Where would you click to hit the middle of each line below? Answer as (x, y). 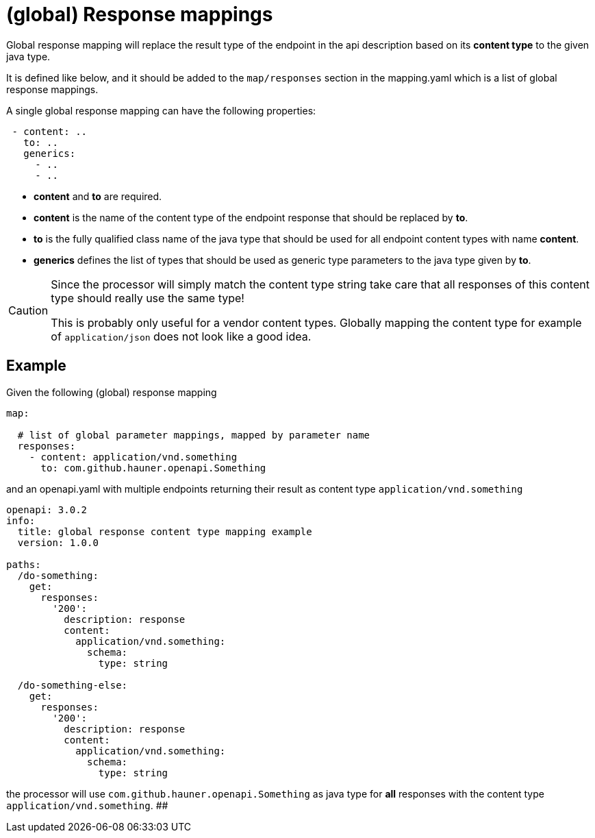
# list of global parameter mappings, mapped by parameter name (194, 435)
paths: (24, 564)
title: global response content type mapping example (165, 531)
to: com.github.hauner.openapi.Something (153, 468)
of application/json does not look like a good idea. (181, 336)
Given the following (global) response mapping (112, 392)
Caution (28, 310)
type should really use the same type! (148, 298)
